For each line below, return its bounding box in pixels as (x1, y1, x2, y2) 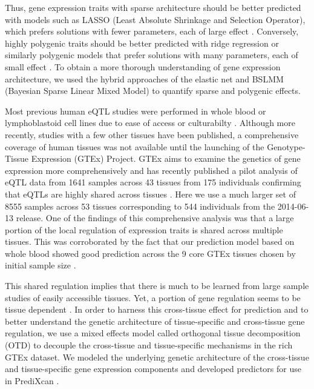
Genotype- (267, 140, 306, 153)
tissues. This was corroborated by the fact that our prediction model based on (5, 235, 295, 248)
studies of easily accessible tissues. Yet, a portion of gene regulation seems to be (5, 291, 301, 304)
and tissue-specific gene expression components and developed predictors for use (5, 362, 301, 375)
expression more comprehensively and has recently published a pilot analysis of (5, 164, 298, 176)
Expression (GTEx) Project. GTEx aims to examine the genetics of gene (31, 152, 301, 165)
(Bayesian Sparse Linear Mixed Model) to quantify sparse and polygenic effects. (5, 84, 301, 97)
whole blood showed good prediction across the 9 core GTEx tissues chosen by (5, 247, 296, 259)
